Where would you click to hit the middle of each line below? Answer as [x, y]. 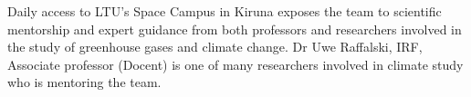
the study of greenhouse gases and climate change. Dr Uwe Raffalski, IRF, [215, 47]
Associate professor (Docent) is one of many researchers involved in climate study [235, 64]
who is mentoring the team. [84, 82]
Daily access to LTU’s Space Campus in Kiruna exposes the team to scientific [225, 11]
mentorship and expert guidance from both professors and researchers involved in [235, 29]
